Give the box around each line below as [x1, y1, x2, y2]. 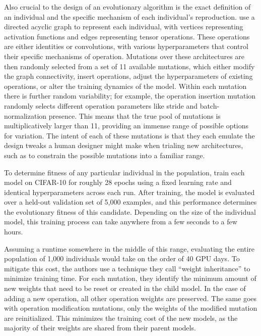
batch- [200, 100, 220, 111]
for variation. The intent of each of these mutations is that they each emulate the [4, 130, 255, 140]
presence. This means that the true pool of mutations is [48, 110, 221, 121]
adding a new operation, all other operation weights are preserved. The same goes [4, 293, 257, 303]
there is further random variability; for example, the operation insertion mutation [4, 90, 256, 101]
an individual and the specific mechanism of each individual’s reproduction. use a [4, 11, 255, 22]
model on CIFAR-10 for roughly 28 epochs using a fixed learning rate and [4, 177, 232, 187]
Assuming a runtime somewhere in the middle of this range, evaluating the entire [4, 243, 255, 254]
